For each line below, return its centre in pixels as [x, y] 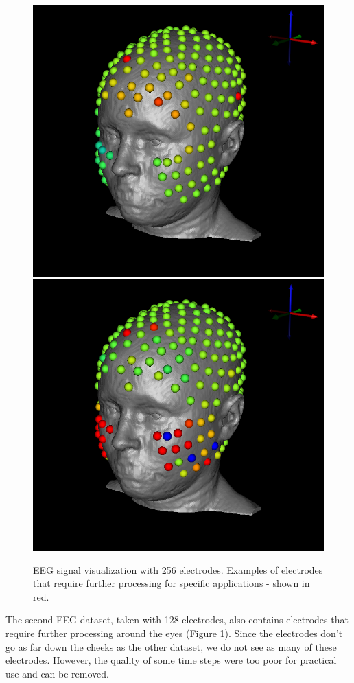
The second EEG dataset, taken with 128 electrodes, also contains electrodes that [177, 620]
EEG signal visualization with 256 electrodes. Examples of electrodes [178, 569]
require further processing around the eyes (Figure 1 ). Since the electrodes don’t [174, 633]
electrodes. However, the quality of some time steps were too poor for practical [171, 660]
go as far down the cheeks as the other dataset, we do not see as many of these [171, 646]
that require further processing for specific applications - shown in [172, 583]
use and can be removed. [57, 673]
